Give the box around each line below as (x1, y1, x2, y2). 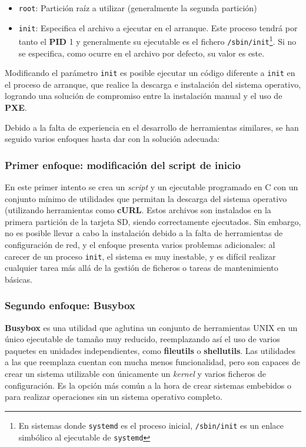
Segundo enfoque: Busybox (5, 298, 135, 313)
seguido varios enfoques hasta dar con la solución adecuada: (5, 133, 220, 145)
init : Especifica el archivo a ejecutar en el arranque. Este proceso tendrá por (18, 21, 298, 34)
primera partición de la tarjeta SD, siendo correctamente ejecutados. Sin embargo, (5, 215, 301, 227)
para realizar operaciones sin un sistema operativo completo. (5, 390, 222, 403)
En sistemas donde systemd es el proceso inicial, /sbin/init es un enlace (18, 419, 284, 431)
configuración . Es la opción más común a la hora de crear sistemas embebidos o (5, 379, 291, 391)
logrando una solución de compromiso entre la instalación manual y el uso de (5, 90, 282, 102)
